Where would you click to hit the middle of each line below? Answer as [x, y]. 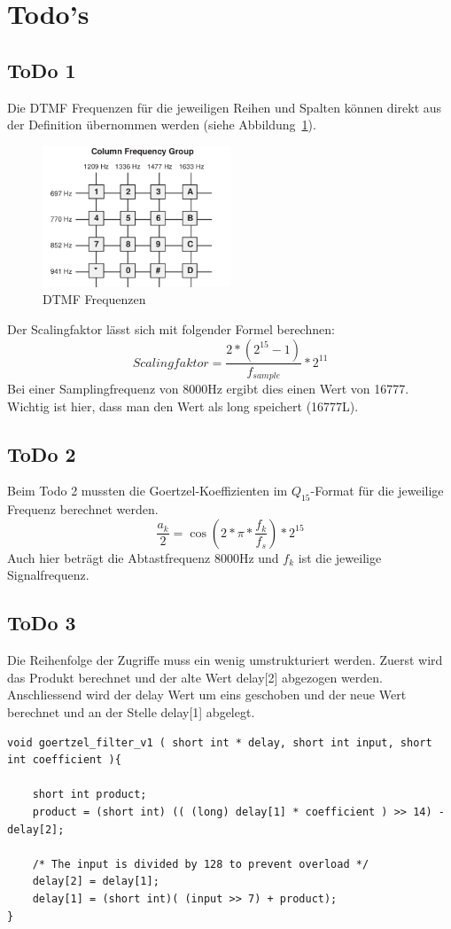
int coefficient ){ [64, 760]
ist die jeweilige [340, 557]
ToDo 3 [42, 623]
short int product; [89, 795]
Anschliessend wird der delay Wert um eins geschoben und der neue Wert [207, 695]
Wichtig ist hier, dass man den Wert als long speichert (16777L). [183, 406]
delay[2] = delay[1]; [96, 882]
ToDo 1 [42, 70]
